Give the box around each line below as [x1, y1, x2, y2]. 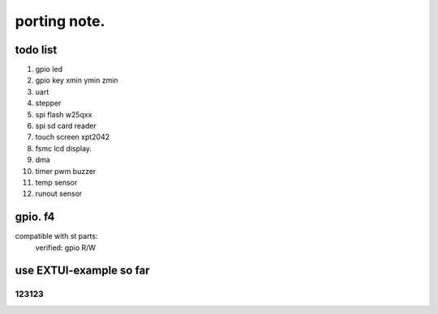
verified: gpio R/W [35, 243, 97, 252]
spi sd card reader [35, 121, 97, 131]
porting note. [15, 12, 105, 30]
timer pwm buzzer [35, 166, 97, 176]
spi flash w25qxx [35, 109, 92, 119]
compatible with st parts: [15, 231, 98, 241]
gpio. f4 [15, 210, 55, 224]
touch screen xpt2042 [35, 132, 110, 142]
